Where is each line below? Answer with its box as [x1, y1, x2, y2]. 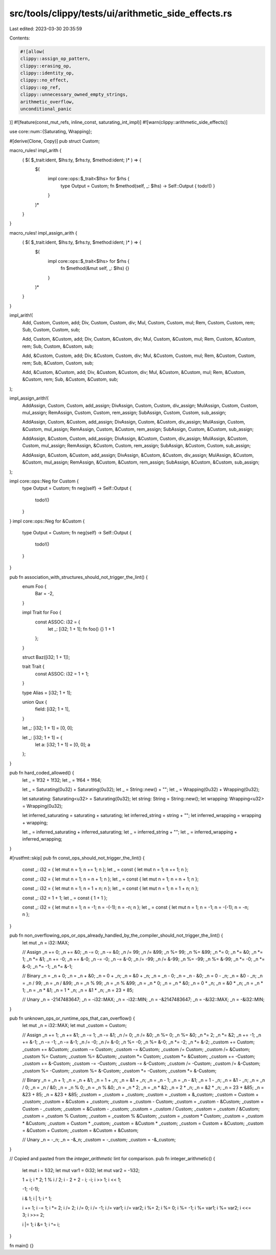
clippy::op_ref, [20, 85, 61, 90]
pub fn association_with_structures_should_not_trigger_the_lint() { [9, 574, 148, 580]
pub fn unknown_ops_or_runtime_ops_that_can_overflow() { [9, 1015, 135, 1021]
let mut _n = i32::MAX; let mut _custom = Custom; [22, 1022, 127, 1029]
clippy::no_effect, [20, 77, 69, 83]
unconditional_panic [20, 106, 72, 112]
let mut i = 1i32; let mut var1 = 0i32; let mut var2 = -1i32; [22, 1167, 140, 1173]
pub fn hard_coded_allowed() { [9, 770, 74, 776]
